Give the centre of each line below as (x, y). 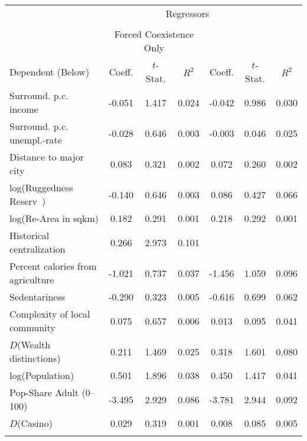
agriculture (32, 280)
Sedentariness (37, 297)
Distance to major (47, 157)
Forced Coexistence (154, 34)
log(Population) (42, 375)
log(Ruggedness (41, 187)
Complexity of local (50, 314)
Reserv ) (28, 201)
